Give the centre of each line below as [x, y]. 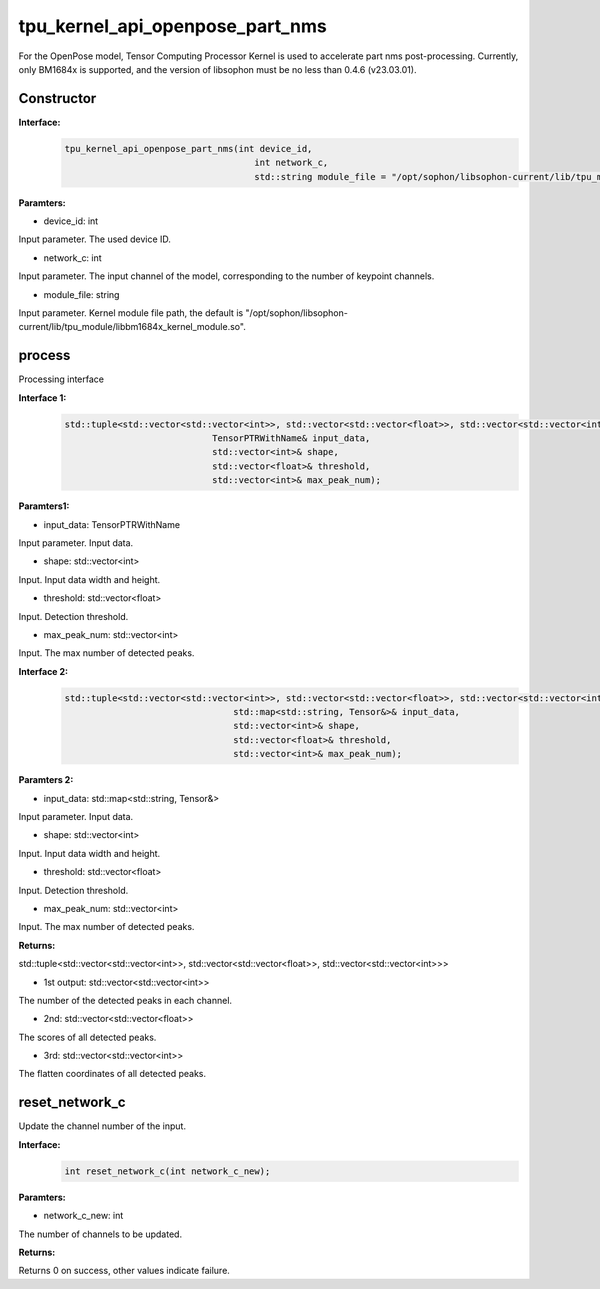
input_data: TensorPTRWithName [111, 524]
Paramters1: [44, 506]
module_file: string [81, 294]
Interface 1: [42, 397]
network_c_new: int [83, 1216]
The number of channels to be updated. [100, 1234]
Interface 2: [43, 671]
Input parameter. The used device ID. [95, 239]
